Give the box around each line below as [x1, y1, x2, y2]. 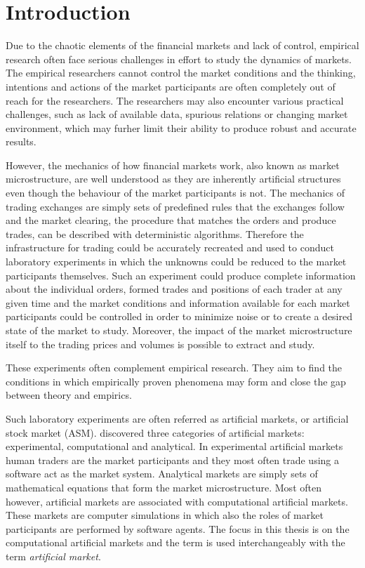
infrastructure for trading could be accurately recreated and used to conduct [6, 240, 334, 255]
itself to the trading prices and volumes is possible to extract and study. [6, 336, 315, 351]
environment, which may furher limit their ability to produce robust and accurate [6, 120, 357, 135]
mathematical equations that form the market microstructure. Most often [6, 480, 321, 494]
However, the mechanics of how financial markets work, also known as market [6, 157, 340, 172]
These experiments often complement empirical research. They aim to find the [6, 360, 343, 375]
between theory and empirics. [6, 388, 132, 402]
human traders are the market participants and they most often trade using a [6, 452, 339, 467]
